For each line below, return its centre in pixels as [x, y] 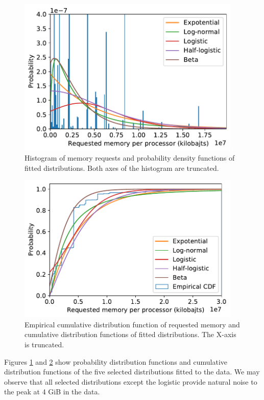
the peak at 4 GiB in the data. [52, 392]
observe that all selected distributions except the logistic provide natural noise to [131, 381]
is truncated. [44, 344]
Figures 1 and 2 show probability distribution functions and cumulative [116, 361]
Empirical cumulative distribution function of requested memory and [132, 324]
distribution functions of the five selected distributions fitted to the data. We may [132, 372]
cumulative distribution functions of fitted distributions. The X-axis [130, 334]
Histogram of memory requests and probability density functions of [130, 158]
